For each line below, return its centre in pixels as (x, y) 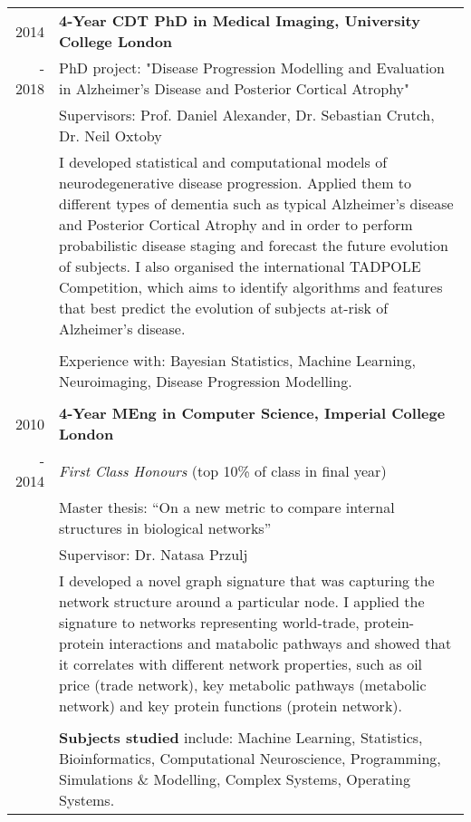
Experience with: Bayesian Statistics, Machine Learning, (237, 360)
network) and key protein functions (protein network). (231, 706)
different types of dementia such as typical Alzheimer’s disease (256, 203)
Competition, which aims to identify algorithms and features (251, 287)
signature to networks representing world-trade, (209, 622)
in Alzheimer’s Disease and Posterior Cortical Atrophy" (235, 88)
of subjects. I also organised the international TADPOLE (240, 266)
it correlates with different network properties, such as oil (241, 664)
